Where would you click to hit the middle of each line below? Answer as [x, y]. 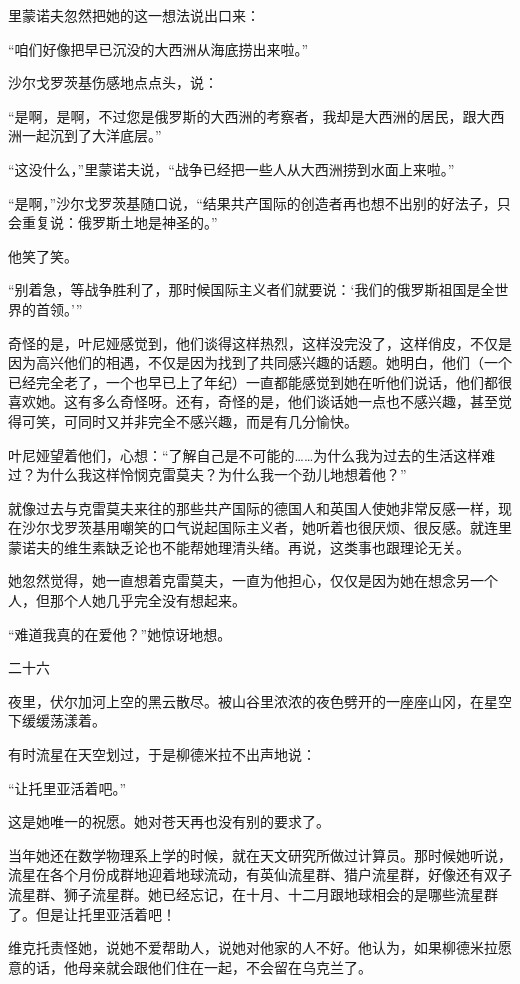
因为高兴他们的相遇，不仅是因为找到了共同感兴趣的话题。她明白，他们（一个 [260, 362]
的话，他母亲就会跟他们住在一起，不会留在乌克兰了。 [196, 966]
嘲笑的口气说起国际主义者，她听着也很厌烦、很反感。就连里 [315, 527]
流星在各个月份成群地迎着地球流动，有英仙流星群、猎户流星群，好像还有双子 [260, 874]
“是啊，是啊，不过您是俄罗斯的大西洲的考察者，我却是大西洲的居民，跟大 [249, 115]
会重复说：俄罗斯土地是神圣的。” [113, 222]
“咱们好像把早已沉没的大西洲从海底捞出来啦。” [158, 48]
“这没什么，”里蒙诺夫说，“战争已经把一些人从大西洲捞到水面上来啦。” [231, 168]
